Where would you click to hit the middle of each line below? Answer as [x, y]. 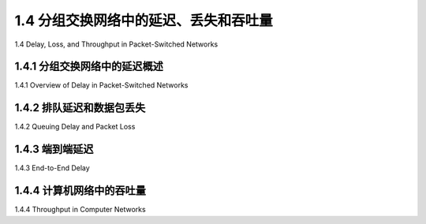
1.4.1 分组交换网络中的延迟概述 [89, 67]
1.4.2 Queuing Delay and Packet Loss [75, 127]
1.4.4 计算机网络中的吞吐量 [80, 190]
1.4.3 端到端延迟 [54, 149]
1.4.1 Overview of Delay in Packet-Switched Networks [101, 85]
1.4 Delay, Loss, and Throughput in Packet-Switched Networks [116, 44]
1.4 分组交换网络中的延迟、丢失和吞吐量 [144, 21]
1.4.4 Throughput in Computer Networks [80, 210]
